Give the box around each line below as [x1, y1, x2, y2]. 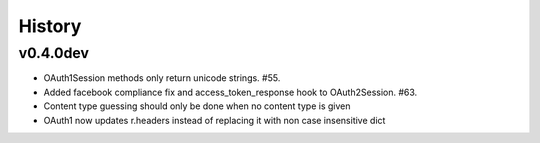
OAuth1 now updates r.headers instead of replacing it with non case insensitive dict [43, 114, 386, 126]
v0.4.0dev [18, 44, 90, 62]
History [18, 15, 82, 37]
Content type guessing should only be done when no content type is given [43, 100, 351, 112]
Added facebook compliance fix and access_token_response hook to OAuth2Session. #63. [43, 86, 418, 98]
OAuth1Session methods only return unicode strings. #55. [43, 72, 281, 84]
